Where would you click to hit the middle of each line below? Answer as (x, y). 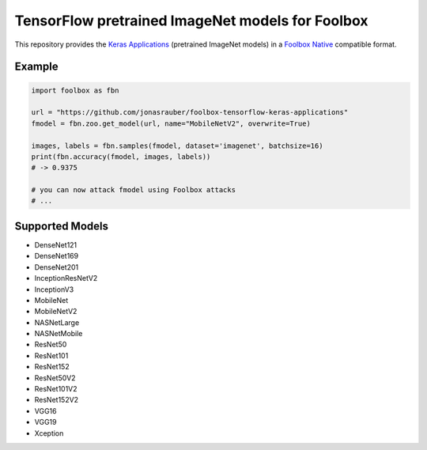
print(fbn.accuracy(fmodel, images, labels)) (121, 157)
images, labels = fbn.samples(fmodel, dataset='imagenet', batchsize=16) (177, 146)
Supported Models (61, 226)
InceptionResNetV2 (66, 278)
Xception (49, 433)
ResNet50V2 (55, 378)
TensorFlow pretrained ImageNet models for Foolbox (191, 21)
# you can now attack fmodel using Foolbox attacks (134, 190)
